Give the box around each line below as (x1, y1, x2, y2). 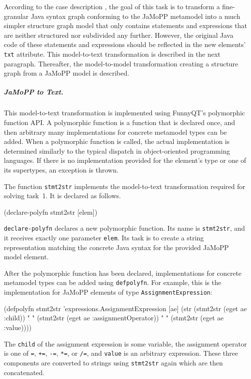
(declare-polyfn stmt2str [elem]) (4, 206, 98, 217)
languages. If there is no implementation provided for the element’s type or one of (4, 155, 246, 165)
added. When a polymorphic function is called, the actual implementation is (4, 136, 230, 146)
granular (4, 11, 29, 21)
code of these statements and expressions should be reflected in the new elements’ (4, 39, 246, 49)
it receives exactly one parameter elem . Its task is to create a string (4, 233, 204, 243)
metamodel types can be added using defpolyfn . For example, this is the (4, 277, 221, 287)
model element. (4, 252, 49, 262)
